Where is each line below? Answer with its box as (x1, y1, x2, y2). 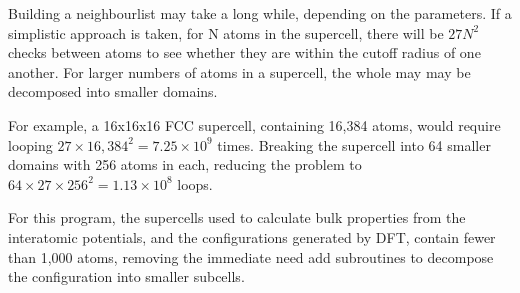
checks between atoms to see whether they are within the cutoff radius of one (8, 42, 481, 63)
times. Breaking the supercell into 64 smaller (217, 134, 491, 155)
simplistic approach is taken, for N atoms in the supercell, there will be (8, 22, 444, 43)
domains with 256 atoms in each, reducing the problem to (8, 154, 362, 175)
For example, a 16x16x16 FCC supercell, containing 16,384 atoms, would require (8, 114, 501, 135)
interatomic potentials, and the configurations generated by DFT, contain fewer (8, 226, 496, 247)
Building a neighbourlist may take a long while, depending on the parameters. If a (8, 3, 512, 23)
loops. (177, 173, 213, 194)
